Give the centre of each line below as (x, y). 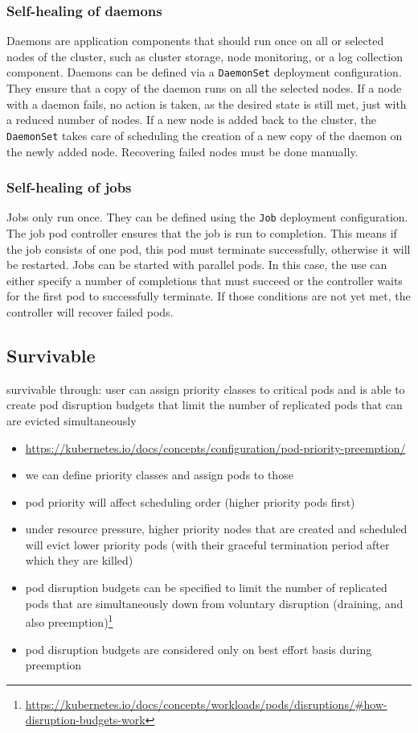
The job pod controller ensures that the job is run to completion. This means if (202, 232)
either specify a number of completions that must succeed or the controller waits (205, 280)
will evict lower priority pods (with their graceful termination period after (207, 544)
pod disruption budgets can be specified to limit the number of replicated (206, 588)
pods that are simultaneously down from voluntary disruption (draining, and (214, 603)
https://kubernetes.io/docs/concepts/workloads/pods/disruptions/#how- (206, 704)
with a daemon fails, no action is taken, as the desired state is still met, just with (207, 104)
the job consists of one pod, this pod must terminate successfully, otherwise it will (209, 248)
